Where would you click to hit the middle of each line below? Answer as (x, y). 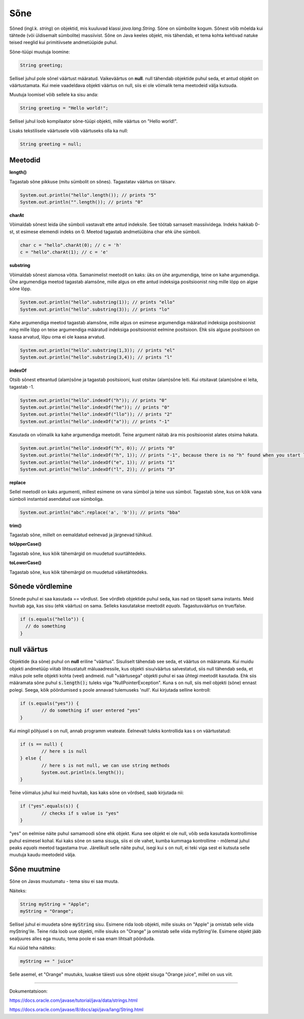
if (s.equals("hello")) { (52, 619)
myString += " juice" (47, 961)
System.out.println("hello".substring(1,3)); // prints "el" (98, 350)
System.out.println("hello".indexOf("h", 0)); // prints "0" (98, 448)
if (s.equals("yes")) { (50, 703)
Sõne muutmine (35, 869)
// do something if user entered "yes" (91, 710)
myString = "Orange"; (47, 911)
